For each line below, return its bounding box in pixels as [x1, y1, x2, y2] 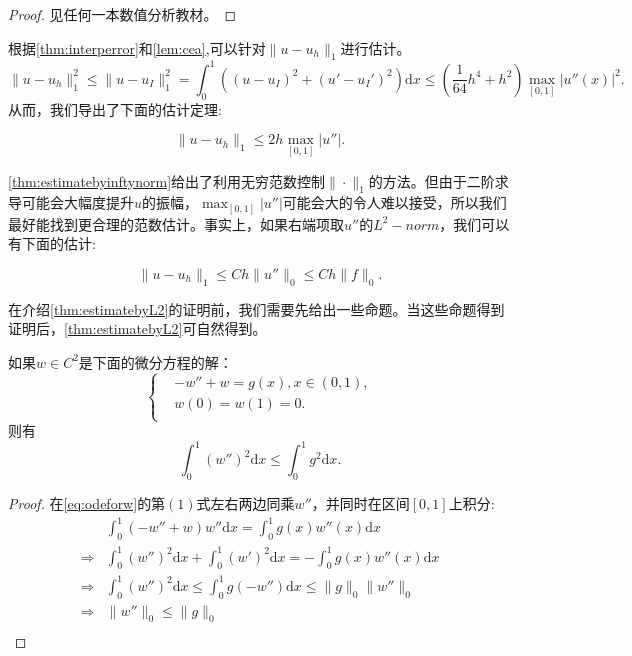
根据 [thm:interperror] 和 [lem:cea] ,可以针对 [8, 37, 266, 58]
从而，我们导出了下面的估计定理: [8, 98, 222, 119]
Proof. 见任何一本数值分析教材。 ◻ [8, 4, 237, 24]
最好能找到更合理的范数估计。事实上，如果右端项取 [8, 213, 344, 234]
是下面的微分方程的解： [78, 351, 233, 372]
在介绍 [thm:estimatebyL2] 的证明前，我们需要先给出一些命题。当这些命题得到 [8, 298, 505, 319]
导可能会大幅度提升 [8, 192, 134, 213]
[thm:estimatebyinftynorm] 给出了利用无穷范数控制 [8, 170, 326, 191]
